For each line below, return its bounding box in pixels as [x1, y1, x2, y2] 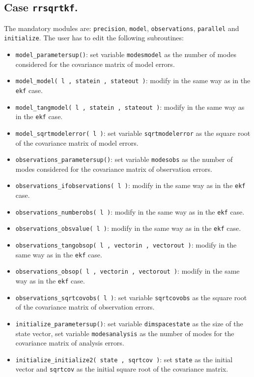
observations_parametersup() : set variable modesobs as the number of [15, 154, 233, 164]
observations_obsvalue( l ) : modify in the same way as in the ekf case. [15, 223, 241, 233]
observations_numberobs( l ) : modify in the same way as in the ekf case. [15, 206, 245, 217]
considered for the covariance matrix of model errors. [15, 59, 175, 69]
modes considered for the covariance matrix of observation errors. [15, 163, 212, 174]
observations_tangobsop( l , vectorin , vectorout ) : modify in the [15, 240, 237, 250]
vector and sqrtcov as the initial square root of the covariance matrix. [15, 364, 228, 374]
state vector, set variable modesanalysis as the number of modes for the [15, 328, 234, 338]
